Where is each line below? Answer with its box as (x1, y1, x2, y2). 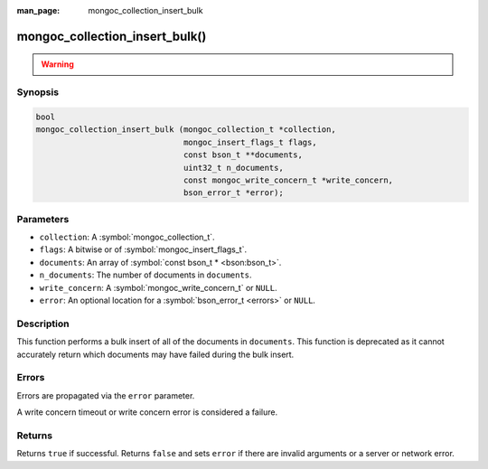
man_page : (16, 5, 61, 15)
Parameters (16, 212, 70, 225)
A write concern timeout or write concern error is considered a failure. (16, 407, 278, 417)
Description (16, 317, 70, 330)
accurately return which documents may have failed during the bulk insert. (16, 349, 295, 360)
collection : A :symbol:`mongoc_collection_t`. (39, 231, 216, 243)
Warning (41, 59, 74, 70)
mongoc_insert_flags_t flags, (183, 136, 317, 147)
